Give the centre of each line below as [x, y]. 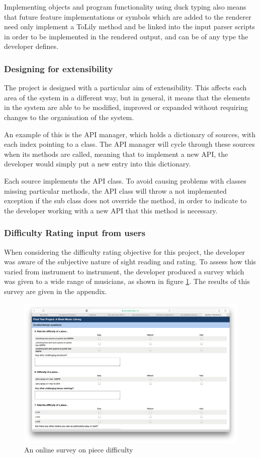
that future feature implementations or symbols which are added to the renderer [128, 16]
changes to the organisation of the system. [69, 117]
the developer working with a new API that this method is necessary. [111, 210]
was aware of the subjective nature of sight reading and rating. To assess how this [130, 262]
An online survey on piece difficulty [79, 450]
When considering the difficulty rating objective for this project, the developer [125, 251]
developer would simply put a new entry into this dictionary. [98, 164]
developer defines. [31, 46]
